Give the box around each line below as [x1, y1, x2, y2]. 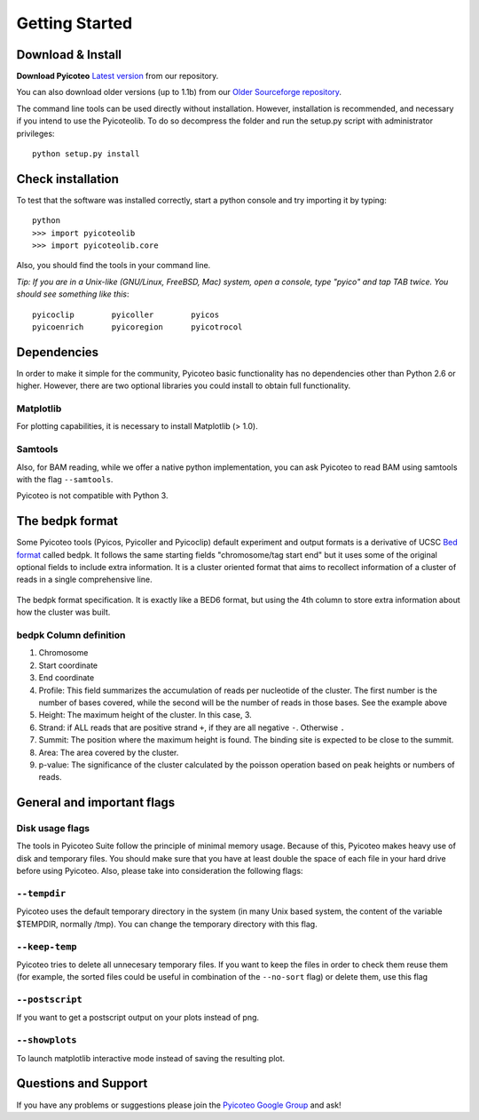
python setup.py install [32, 149, 140, 159]
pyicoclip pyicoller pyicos [32, 309, 220, 320]
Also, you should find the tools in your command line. [16, 260, 211, 271]
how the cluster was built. [16, 607, 111, 617]
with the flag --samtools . [16, 474, 114, 485]
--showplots [16, 1035, 77, 1046]
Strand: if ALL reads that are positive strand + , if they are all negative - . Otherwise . [38, 722, 345, 733]
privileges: [16, 128, 55, 139]
